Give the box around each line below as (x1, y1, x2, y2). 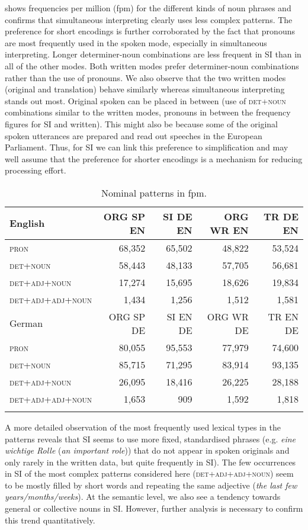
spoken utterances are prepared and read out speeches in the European (5, 129, 262, 142)
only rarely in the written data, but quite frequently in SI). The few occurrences (5, 455, 296, 468)
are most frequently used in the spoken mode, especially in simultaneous (5, 36, 267, 49)
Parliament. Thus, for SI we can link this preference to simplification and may (5, 141, 288, 153)
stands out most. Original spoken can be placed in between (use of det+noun (5, 94, 286, 107)
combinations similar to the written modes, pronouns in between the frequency (5, 106, 291, 118)
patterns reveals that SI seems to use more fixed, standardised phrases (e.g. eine (5, 432, 296, 445)
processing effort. (5, 164, 66, 176)
